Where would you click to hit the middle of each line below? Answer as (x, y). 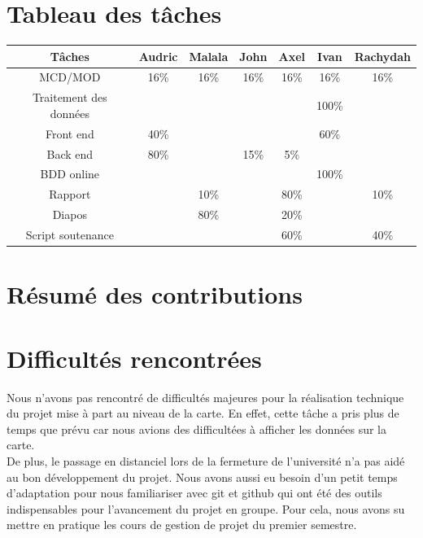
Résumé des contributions (155, 294)
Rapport (70, 194)
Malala (209, 56)
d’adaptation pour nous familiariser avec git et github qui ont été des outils (194, 493)
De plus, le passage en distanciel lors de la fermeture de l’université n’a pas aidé (206, 460)
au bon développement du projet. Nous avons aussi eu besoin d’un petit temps (202, 477)
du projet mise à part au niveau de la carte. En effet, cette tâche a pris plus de (203, 413)
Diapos (70, 214)
